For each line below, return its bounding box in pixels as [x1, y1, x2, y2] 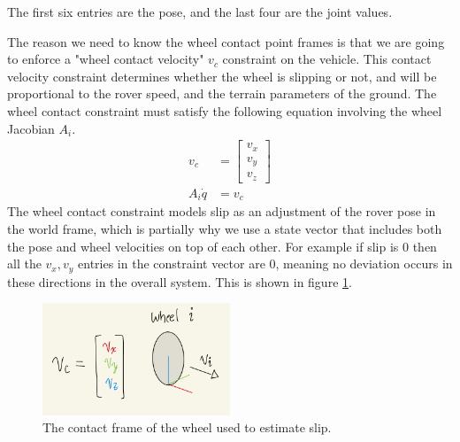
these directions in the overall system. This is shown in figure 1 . [7, 272, 352, 291]
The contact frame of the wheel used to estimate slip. [42, 418, 332, 437]
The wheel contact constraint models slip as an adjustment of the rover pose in [7, 202, 436, 221]
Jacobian [7, 119, 55, 137]
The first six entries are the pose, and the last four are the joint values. [7, 3, 393, 20]
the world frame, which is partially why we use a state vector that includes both [7, 219, 442, 237]
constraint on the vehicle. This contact [222, 50, 432, 68]
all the [7, 254, 42, 273]
